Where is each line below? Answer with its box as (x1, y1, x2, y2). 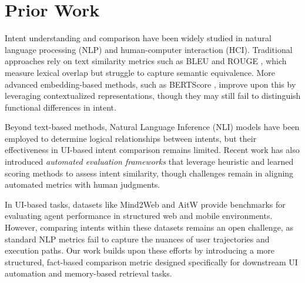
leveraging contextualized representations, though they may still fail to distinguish (5, 89, 301, 102)
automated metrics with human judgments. (5, 178, 160, 191)
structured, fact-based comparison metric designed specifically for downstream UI (5, 255, 298, 268)
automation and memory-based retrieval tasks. (5, 267, 172, 279)
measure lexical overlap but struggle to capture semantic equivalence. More (5, 66, 276, 78)
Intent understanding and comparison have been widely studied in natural (5, 32, 272, 44)
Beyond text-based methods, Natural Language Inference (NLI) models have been (5, 121, 300, 133)
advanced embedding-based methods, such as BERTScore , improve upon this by (5, 78, 296, 90)
